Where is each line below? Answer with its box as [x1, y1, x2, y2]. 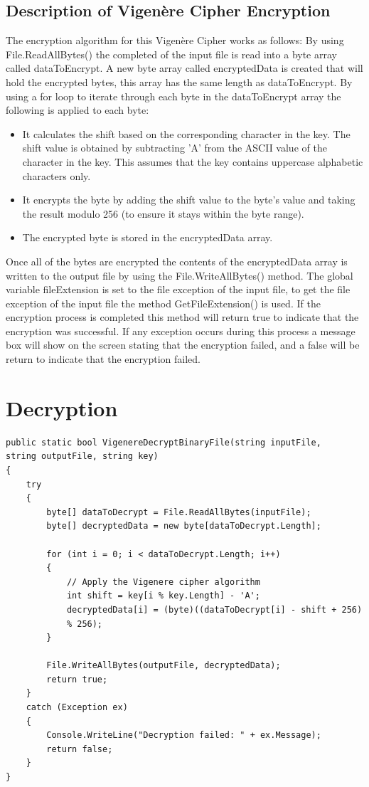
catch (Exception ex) [26, 702, 128, 713]
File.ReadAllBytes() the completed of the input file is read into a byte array [6, 46, 337, 61]
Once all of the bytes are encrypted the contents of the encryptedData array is [6, 253, 348, 268]
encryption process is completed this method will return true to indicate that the [6, 310, 359, 324]
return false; [46, 744, 113, 754]
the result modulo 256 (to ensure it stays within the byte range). [22, 206, 304, 221]
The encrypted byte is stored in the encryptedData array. [22, 230, 273, 245]
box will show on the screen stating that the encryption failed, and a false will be [6, 337, 360, 352]
